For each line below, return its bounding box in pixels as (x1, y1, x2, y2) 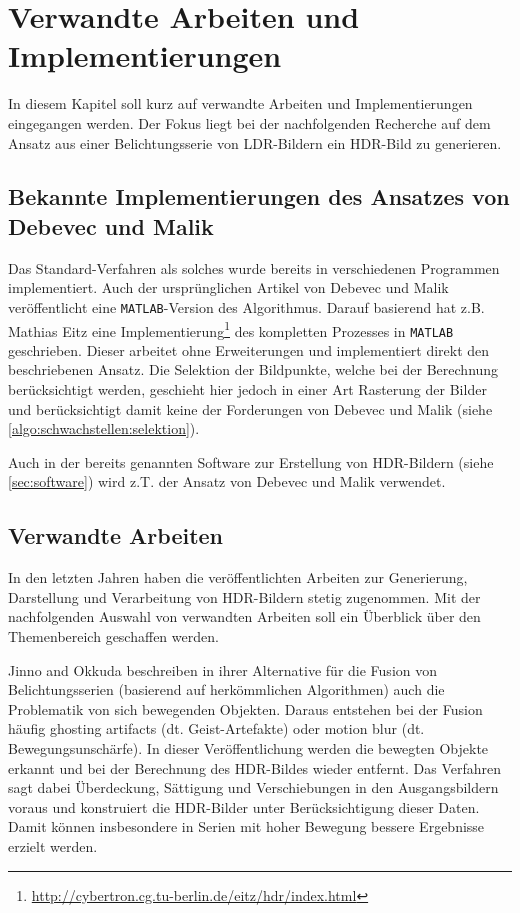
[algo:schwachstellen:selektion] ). (8, 418, 200, 439)
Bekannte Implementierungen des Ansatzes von (8, 181, 510, 212)
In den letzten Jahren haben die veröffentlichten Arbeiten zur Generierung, (8, 567, 468, 588)
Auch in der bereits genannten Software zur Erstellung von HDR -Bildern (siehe (8, 451, 494, 472)
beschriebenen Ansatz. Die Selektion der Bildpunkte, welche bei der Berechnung (8, 359, 499, 380)
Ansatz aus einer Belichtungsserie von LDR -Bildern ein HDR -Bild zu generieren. (8, 132, 502, 153)
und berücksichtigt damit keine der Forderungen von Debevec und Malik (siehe (8, 398, 493, 419)
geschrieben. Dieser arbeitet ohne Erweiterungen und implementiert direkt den (8, 339, 490, 360)
